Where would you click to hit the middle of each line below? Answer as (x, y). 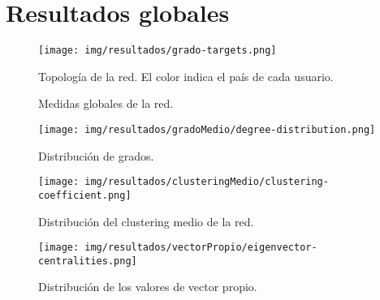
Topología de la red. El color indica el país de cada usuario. (186, 76)
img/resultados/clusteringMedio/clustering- (207, 182)
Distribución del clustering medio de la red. (146, 221)
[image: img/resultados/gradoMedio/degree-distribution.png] (207, 129)
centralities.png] (88, 261)
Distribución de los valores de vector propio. (148, 287)
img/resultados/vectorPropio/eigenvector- (201, 248)
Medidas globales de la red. (106, 103)
